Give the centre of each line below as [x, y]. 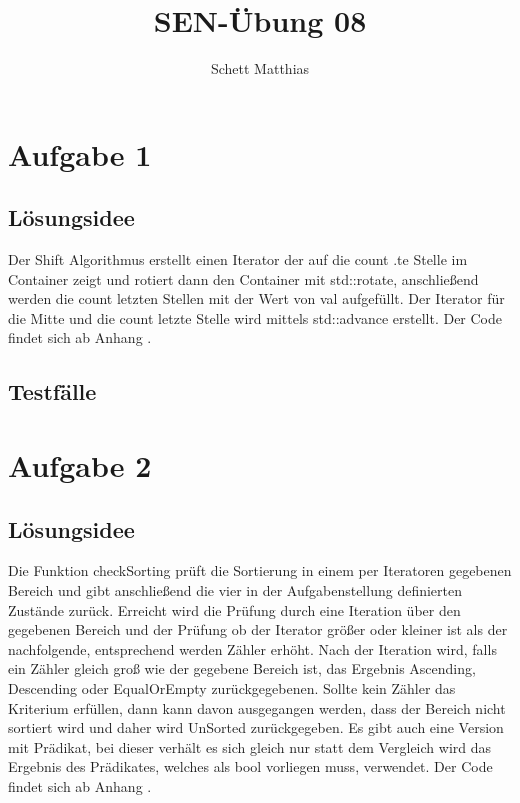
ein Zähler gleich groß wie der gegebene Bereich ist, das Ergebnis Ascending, [242, 668]
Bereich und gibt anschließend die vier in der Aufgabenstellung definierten [235, 590]
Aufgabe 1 [80, 153]
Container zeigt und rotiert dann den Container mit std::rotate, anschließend [243, 278]
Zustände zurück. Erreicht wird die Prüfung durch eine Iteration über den [234, 609]
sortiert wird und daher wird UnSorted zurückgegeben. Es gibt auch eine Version [256, 727]
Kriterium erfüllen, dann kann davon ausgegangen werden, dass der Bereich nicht [257, 707]
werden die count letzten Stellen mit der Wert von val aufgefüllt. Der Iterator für [256, 298]
